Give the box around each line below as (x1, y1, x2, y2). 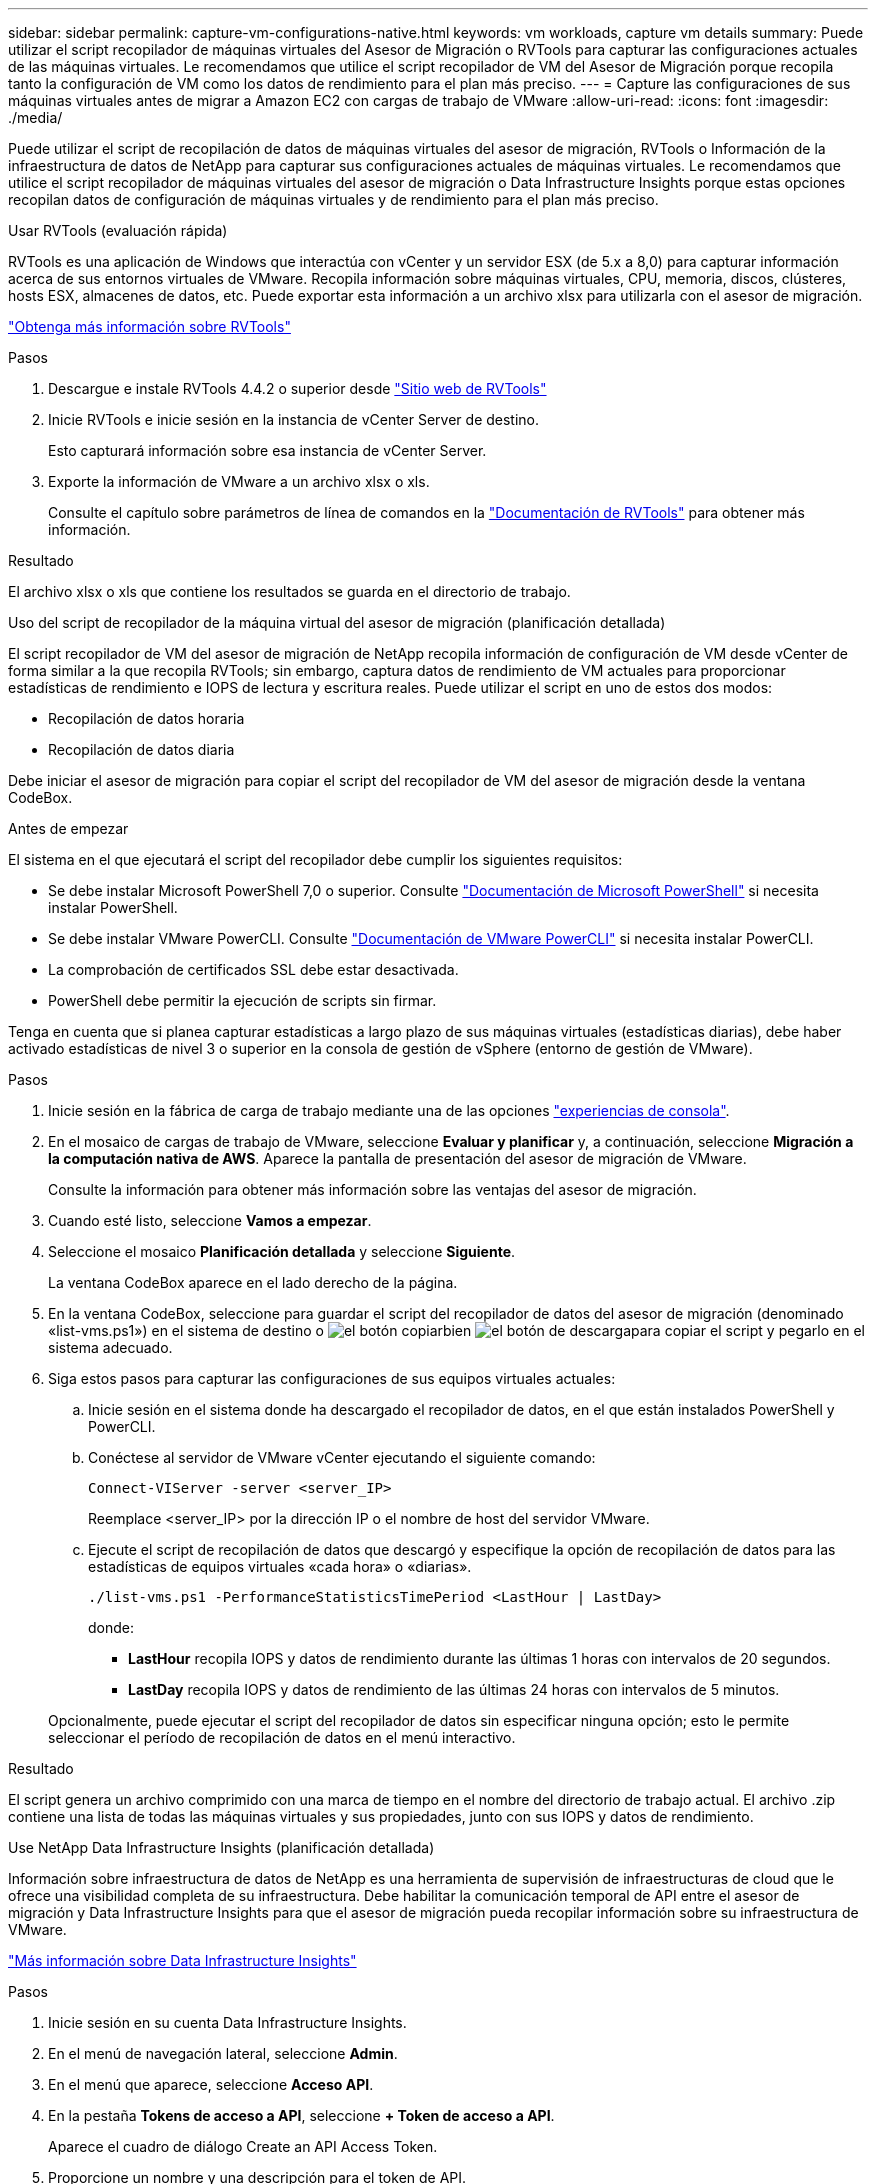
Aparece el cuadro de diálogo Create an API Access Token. (48, 2138, 438, 2155)
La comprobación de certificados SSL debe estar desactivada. (48, 961, 459, 978)
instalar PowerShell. (48, 899, 178, 916)
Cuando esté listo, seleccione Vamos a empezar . (48, 1212, 372, 1229)
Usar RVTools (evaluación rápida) (8, 222, 228, 239)
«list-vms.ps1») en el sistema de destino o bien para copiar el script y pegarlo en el (48, 1322, 865, 1339)
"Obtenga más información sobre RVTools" (8, 318, 291, 335)
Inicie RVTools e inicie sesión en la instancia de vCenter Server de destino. (48, 411, 540, 428)
